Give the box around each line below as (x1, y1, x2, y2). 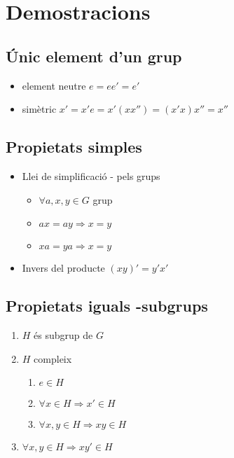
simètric (22, 102, 57, 116)
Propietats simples (6, 136, 142, 158)
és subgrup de (34, 327, 93, 342)
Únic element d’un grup (6, 45, 182, 67)
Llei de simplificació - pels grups (22, 168, 160, 183)
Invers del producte (22, 261, 105, 275)
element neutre (22, 78, 86, 92)
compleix (34, 351, 72, 366)
